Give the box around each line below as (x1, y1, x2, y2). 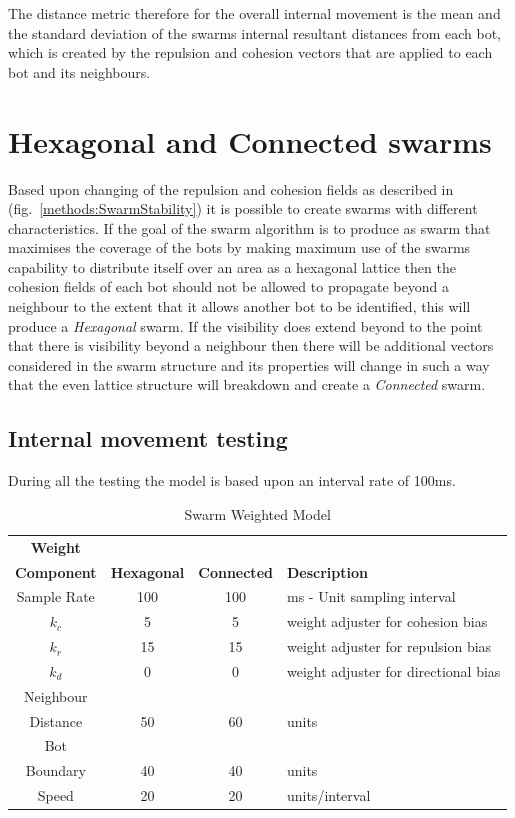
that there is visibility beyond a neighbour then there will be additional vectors (8, 335, 494, 356)
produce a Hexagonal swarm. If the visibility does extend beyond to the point (8, 315, 483, 336)
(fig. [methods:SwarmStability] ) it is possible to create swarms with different (8, 198, 478, 219)
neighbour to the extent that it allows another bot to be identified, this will (8, 296, 471, 317)
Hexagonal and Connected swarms (8, 120, 492, 161)
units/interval (286, 785, 371, 806)
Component (15, 561, 97, 582)
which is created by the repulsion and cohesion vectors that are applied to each (8, 42, 493, 63)
